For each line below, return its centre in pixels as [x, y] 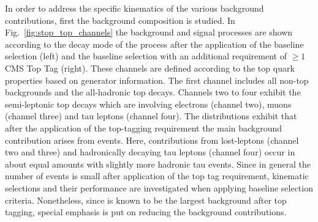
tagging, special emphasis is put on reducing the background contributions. [146, 212]
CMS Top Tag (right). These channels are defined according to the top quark [150, 68]
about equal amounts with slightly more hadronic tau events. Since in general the [158, 164]
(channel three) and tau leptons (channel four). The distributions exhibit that [151, 116]
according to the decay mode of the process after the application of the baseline [154, 44]
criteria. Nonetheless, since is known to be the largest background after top [146, 200]
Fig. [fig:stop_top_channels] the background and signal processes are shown [149, 32]
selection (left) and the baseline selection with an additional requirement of [146, 56]
